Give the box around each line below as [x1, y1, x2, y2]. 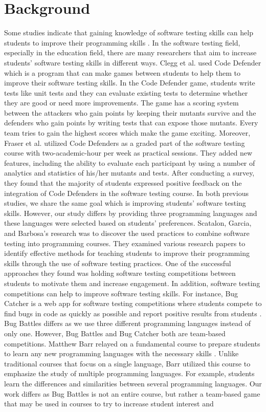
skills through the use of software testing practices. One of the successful [4, 257, 231, 268]
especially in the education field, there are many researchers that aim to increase [4, 47, 257, 58]
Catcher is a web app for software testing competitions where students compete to [4, 298, 262, 309]
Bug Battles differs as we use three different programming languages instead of [4, 318, 251, 329]
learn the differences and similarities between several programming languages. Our [4, 378, 262, 388]
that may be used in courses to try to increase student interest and [4, 398, 214, 409]
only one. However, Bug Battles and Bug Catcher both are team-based [4, 328, 226, 338]
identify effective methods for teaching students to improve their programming [4, 248, 250, 258]
